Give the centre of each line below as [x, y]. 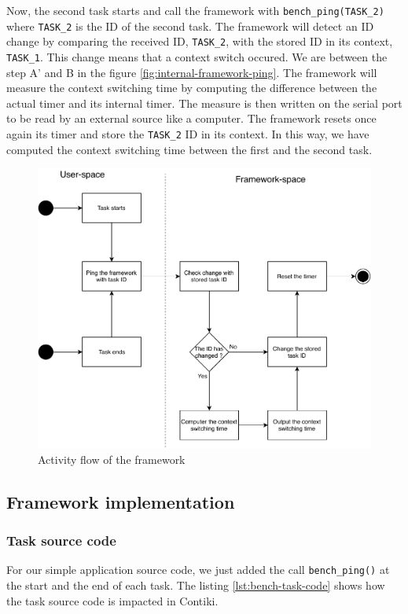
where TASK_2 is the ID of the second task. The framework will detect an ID [190, 26]
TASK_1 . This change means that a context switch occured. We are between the [197, 56]
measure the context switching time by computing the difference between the [192, 88]
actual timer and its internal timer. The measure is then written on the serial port [204, 103]
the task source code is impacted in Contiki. [112, 600]
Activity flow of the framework [112, 459]
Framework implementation [121, 501]
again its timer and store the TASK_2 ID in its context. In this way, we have [188, 134]
